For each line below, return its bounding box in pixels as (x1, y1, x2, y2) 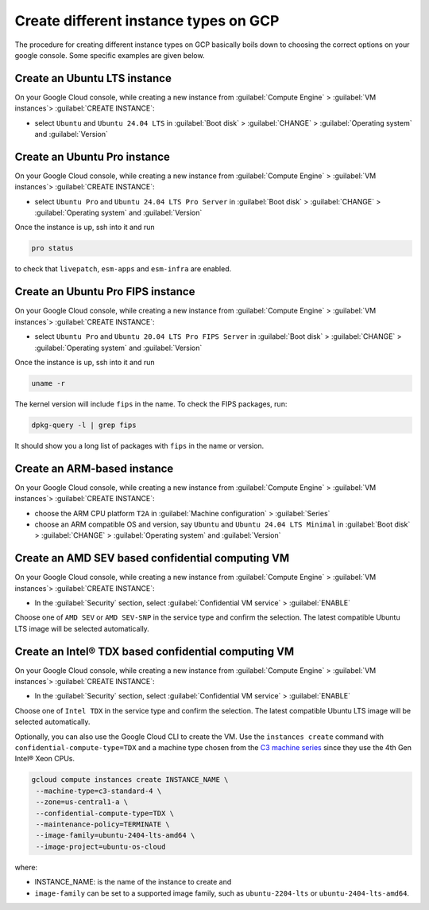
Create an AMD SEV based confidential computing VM (14, 551, 290, 565)
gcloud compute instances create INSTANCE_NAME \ (31, 776, 229, 784)
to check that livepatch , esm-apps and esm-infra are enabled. (14, 264, 232, 274)
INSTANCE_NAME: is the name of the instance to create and (34, 877, 232, 887)
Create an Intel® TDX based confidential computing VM (14, 644, 295, 658)
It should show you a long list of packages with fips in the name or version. (14, 441, 265, 450)
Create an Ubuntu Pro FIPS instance (14, 285, 195, 298)
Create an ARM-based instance (14, 461, 174, 475)
